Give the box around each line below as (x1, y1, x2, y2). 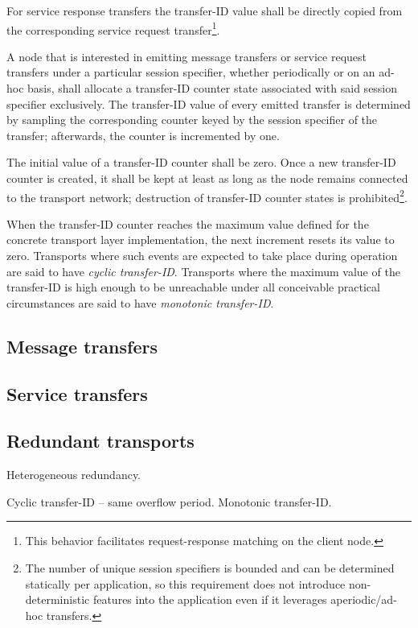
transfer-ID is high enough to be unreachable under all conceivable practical (6, 279, 380, 295)
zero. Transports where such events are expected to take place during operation (6, 247, 398, 264)
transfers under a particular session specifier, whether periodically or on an (6, 64, 375, 81)
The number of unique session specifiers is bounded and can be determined (25, 559, 395, 576)
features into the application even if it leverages (92, 591, 327, 608)
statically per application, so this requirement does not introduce (25, 575, 346, 592)
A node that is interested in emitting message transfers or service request (6, 48, 367, 64)
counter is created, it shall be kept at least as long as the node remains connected (6, 170, 408, 186)
